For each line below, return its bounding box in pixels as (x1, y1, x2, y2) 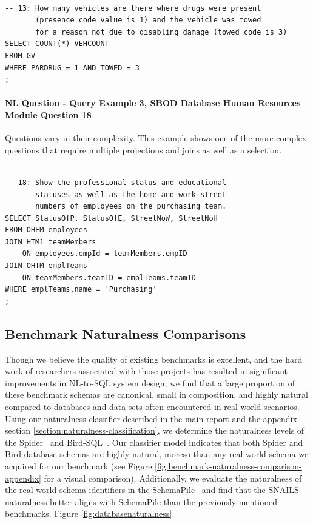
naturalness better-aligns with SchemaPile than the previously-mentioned (5, 495, 278, 508)
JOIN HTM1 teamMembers (5, 237, 96, 246)
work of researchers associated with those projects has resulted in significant (5, 364, 288, 377)
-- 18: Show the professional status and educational (5, 178, 227, 187)
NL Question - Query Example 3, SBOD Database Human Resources (5, 96, 301, 109)
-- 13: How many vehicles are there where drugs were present (5, 4, 261, 13)
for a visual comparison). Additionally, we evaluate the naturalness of (44, 471, 302, 484)
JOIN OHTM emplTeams (5, 261, 88, 270)
